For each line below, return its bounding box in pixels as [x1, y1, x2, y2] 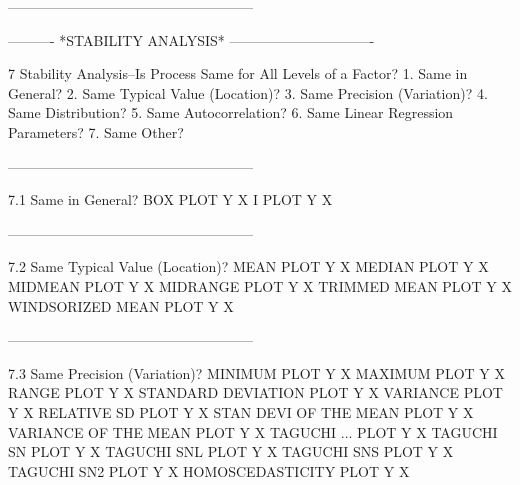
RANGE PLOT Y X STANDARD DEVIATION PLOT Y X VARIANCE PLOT [8, 382, 503, 403]
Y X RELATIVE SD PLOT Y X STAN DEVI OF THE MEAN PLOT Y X [8, 401, 474, 422]
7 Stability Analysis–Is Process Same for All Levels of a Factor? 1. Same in [8, 63, 468, 84]
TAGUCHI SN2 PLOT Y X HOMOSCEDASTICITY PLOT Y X [8, 460, 410, 481]
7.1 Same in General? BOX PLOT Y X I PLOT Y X [8, 189, 333, 210]
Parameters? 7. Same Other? [8, 121, 184, 142]
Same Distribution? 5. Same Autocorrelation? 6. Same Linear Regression [8, 102, 454, 123]
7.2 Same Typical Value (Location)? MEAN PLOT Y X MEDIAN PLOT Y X [8, 256, 489, 277]
